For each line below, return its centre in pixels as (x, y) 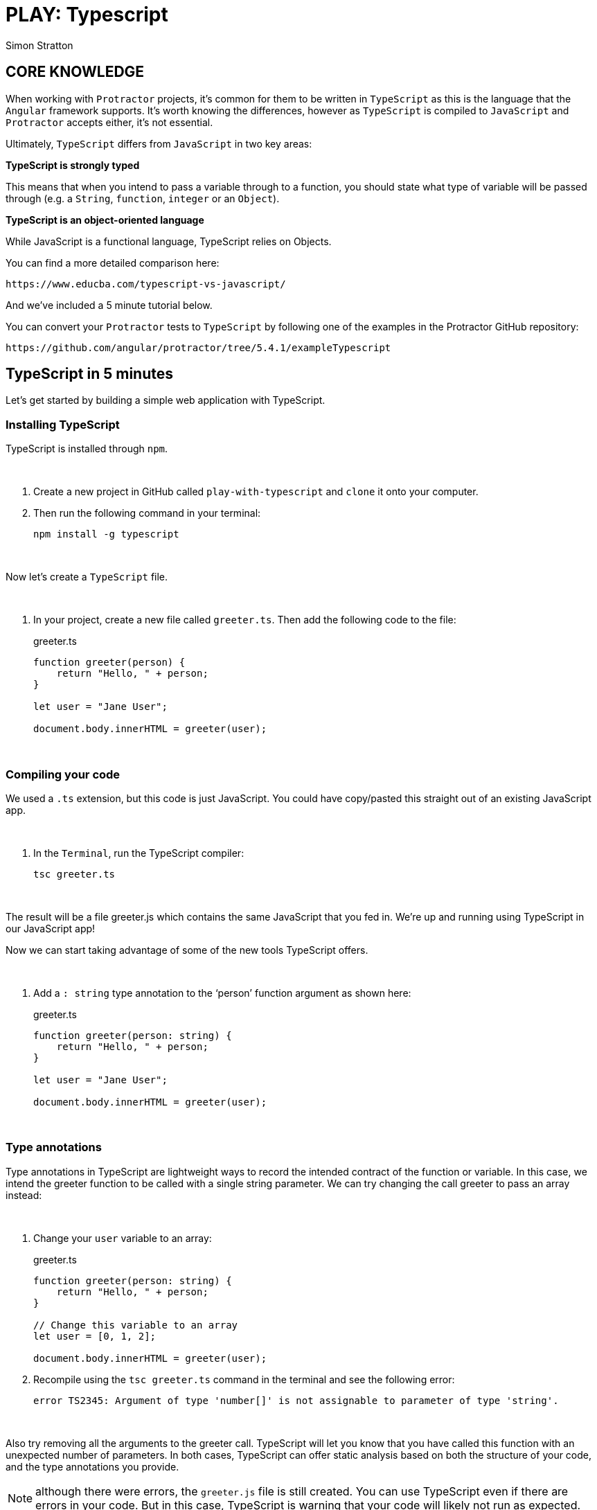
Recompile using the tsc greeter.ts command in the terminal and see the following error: (244, 1379)
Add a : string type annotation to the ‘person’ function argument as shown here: (222, 993)
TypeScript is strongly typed (73, 165)
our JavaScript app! (51, 928)
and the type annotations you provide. (92, 1466)
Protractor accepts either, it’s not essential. (109, 122)
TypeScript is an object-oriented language (105, 220)
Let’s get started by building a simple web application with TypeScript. (166, 400)
